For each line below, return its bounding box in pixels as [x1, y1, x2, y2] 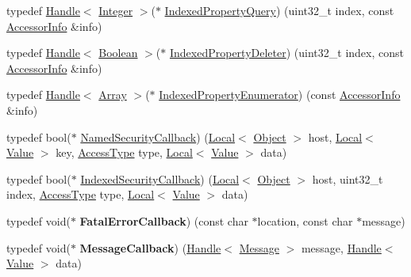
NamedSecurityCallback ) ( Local [80, 128, 236, 145]
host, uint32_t [312, 170, 383, 187]
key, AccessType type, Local [56, 144, 193, 161]
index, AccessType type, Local [6, 186, 155, 203]
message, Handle [301, 239, 382, 256]
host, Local [308, 128, 363, 145]
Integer [98, 2, 133, 18]
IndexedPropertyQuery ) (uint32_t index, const [164, 2, 394, 18]
